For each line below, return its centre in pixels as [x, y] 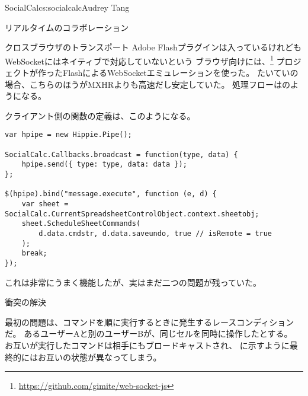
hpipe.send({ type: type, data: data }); [104, 165]
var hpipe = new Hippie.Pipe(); [68, 135]
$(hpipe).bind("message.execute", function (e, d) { [111, 194]
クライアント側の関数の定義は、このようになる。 [100, 115]
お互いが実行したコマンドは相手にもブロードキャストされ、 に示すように [147, 345]
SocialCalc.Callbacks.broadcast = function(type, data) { [121, 154]
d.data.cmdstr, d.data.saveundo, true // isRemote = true [155, 233]
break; [34, 253]
